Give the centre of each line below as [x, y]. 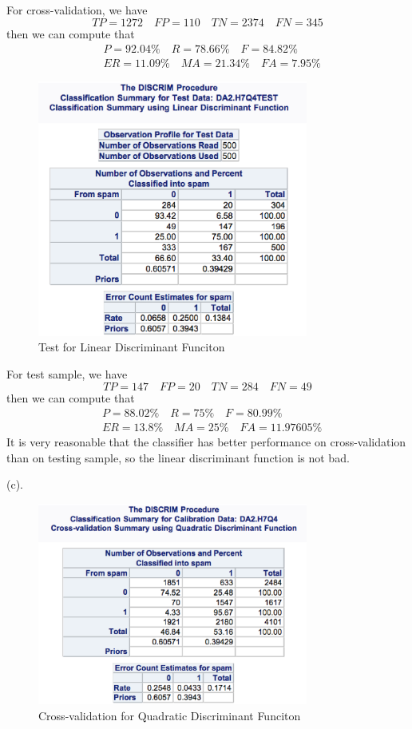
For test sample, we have [67, 374]
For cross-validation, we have [77, 10]
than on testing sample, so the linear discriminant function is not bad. [178, 457]
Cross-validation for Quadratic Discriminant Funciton [170, 716]
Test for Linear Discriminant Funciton [132, 347]
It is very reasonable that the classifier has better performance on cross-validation [206, 442]
